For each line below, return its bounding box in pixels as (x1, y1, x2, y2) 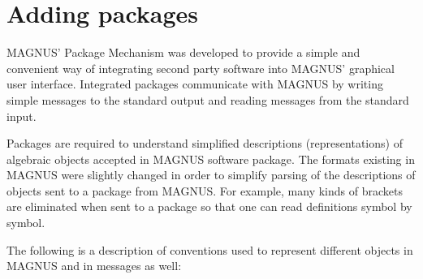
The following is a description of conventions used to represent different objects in (6, 241, 413, 258)
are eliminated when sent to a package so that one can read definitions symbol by (6, 198, 412, 215)
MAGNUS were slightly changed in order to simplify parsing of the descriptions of (6, 166, 416, 183)
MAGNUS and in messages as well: (6, 257, 182, 274)
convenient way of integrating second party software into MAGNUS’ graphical (6, 59, 395, 76)
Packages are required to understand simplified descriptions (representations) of (6, 135, 403, 152)
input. (6, 107, 37, 124)
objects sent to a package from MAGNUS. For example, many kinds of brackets (6, 182, 403, 199)
